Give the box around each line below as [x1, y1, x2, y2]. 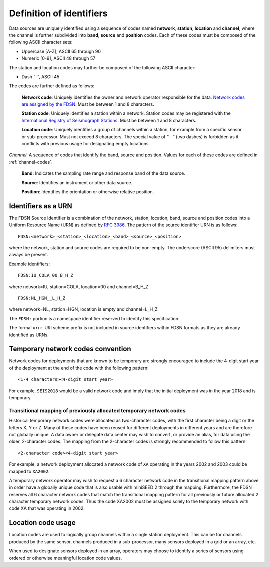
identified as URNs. [9, 332, 49, 338]
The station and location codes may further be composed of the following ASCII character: [9, 64, 196, 70]
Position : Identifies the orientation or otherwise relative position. [21, 188, 154, 195]
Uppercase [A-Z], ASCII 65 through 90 [21, 48, 101, 54]
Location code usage [9, 518, 76, 527]
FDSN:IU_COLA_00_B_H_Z [18, 273, 74, 278]
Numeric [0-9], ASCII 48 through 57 [21, 55, 96, 61]
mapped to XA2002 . [9, 468, 50, 474]
